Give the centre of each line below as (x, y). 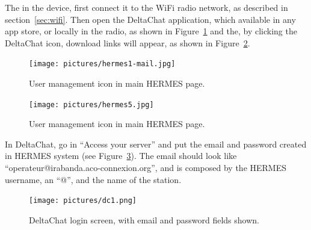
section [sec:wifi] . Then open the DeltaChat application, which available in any (150, 19)
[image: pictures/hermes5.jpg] (91, 104)
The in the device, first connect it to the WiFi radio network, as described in (146, 7)
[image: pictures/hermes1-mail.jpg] (102, 64)
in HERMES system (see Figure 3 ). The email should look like (121, 156)
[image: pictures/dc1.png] (83, 201)
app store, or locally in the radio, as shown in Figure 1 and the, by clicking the (151, 31)
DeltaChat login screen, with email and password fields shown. (144, 219)
